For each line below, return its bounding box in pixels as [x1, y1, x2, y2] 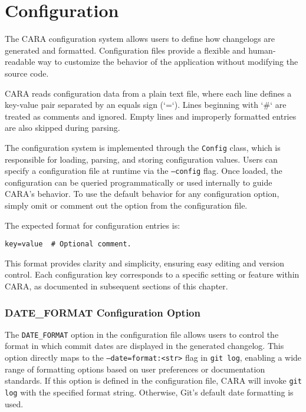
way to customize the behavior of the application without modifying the [38, 55, 298, 68]
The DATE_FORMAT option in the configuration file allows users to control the [5, 328, 279, 340]
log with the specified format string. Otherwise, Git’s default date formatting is [5, 385, 294, 398]
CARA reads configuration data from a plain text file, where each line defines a [5, 87, 292, 99]
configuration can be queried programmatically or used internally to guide [5, 176, 272, 188]
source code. [5, 67, 49, 79]
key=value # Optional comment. [5, 240, 131, 249]
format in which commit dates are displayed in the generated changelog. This [5, 340, 284, 352]
